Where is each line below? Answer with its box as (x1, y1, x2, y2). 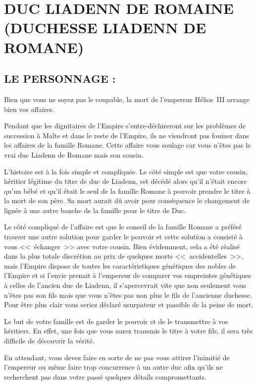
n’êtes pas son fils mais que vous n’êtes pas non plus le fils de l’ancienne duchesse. (4, 289, 252, 300)
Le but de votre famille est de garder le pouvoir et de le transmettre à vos (4, 316, 228, 326)
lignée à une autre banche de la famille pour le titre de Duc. (4, 205, 186, 215)
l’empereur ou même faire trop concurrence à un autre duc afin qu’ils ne (4, 362, 223, 372)
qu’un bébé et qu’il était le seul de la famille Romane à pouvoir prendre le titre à (4, 185, 251, 196)
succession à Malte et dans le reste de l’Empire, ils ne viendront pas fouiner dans (4, 130, 249, 140)
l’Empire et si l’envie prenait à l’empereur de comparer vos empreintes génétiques (4, 270, 251, 280)
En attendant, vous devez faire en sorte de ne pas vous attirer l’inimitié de (4, 352, 230, 362)
